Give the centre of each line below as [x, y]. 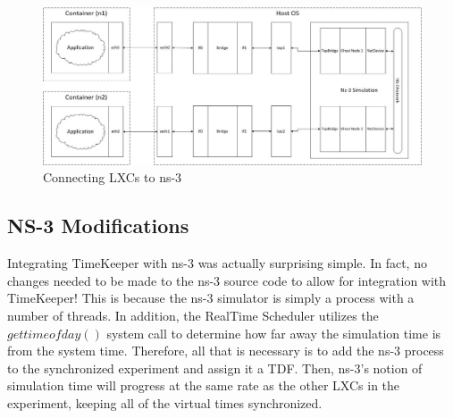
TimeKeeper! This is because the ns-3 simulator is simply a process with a [211, 298]
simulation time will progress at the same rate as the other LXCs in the [204, 385]
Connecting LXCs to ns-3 [113, 177]
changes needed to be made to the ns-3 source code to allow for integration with [227, 280]
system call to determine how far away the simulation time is [274, 333]
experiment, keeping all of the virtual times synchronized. [165, 402]
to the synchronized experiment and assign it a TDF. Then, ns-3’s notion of [215, 368]
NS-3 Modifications [98, 226]
